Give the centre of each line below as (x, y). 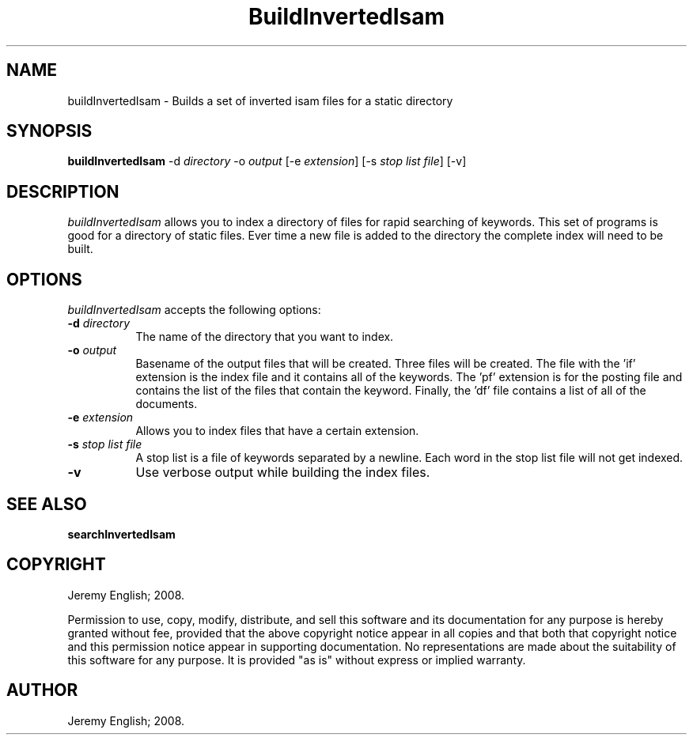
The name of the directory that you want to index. (265, 337)
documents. (167, 404)
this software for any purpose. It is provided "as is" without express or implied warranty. (297, 660)
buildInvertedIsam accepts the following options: (194, 310)
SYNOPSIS (49, 131)
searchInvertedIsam (121, 534)
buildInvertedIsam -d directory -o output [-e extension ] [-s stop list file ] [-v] (267, 161)
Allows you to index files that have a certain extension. (277, 431)
